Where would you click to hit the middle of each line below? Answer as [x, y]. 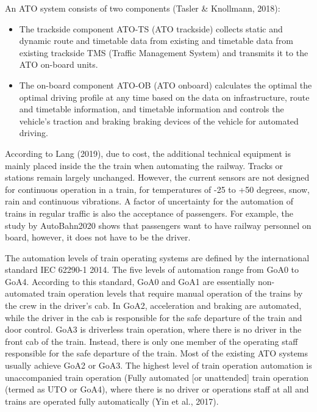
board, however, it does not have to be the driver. [98, 237]
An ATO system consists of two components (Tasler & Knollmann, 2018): [143, 8]
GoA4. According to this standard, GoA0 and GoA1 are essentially [130, 281]
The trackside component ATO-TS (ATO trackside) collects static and [151, 28]
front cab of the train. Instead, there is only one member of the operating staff [151, 341]
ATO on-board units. [59, 64]
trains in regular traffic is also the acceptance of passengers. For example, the [149, 213]
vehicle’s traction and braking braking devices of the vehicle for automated [159, 121]
